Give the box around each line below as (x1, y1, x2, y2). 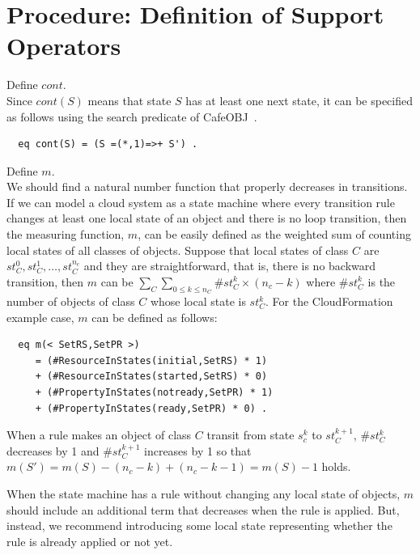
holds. (321, 458, 351, 475)
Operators (6, 29, 121, 62)
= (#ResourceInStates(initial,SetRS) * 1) (35, 354, 268, 366)
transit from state (206, 426, 295, 443)
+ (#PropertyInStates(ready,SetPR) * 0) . (35, 402, 268, 414)
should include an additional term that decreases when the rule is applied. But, (6, 501, 400, 518)
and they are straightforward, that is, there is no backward (83, 257, 376, 274)
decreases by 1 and (6, 442, 100, 459)
